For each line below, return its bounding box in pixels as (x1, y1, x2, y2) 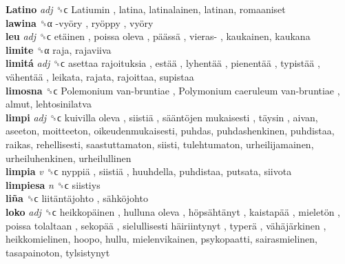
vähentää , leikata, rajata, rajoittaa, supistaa (6, 69, 194, 83)
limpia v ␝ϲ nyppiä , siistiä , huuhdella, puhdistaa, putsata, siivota (6, 164, 292, 179)
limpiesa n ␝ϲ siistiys (6, 177, 101, 192)
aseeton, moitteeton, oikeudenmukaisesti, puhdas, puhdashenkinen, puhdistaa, (6, 123, 335, 138)
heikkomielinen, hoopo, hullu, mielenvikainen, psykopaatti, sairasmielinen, (6, 232, 318, 246)
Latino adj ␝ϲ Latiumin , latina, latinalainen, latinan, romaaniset (6, 2, 286, 16)
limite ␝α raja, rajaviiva (6, 42, 112, 57)
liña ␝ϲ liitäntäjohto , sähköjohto (6, 191, 148, 205)
